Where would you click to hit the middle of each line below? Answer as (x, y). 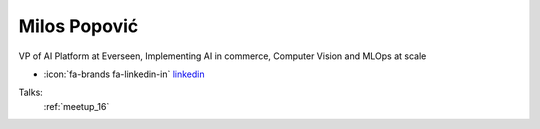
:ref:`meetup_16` (76, 106)
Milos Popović (78, 26)
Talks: (31, 92)
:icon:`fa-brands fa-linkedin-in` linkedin (124, 74)
